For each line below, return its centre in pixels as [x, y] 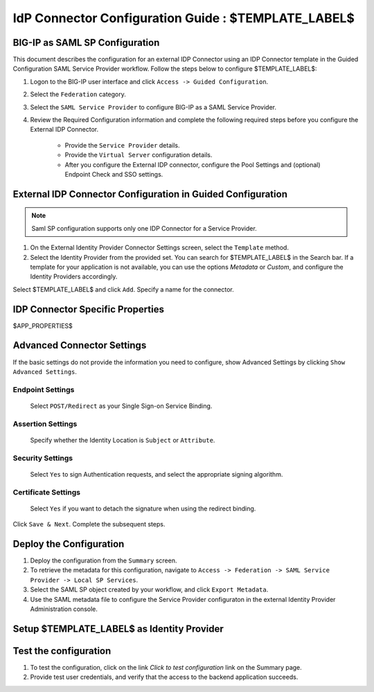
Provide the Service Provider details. [122, 145]
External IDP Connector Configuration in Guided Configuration [150, 194]
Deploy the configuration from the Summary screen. [104, 560]
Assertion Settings [45, 424]
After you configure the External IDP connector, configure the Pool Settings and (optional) [193, 165]
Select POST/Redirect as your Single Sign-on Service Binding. [121, 406]
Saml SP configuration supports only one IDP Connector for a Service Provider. [144, 228]
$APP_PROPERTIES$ [43, 326]
